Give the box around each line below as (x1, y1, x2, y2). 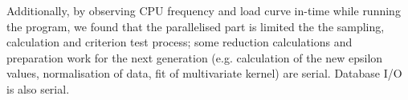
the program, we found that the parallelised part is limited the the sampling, (6, 18, 385, 34)
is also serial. (6, 80, 70, 97)
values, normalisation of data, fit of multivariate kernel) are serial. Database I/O (6, 65, 402, 82)
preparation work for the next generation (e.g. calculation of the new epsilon (6, 49, 383, 66)
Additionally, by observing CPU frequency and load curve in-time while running (6, 2, 401, 18)
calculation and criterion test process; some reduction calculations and (6, 34, 353, 50)
